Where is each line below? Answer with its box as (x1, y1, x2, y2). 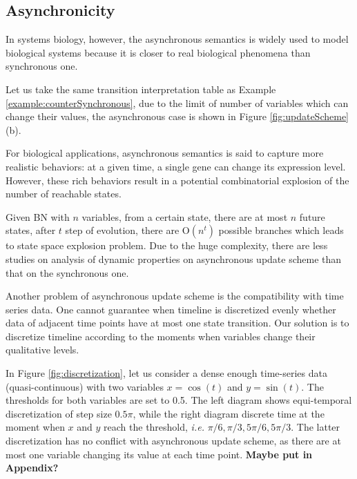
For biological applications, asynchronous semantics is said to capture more (6, 146, 324, 160)
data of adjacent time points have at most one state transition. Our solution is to (6, 315, 349, 330)
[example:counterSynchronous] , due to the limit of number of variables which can (6, 95, 349, 110)
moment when (6, 420, 65, 434)
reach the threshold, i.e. (104, 420, 204, 434)
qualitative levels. (6, 342, 79, 357)
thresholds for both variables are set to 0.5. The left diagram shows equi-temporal (6, 393, 352, 407)
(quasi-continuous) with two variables (6, 379, 164, 393)
